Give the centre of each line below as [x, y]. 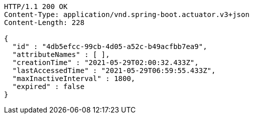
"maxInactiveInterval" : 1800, [74, 78]
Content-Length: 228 [44, 22]
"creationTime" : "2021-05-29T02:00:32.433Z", [105, 62]
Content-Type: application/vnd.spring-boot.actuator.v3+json [127, 14]
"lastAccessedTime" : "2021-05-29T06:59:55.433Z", [114, 70]
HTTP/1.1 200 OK [36, 6]
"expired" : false [48, 86]
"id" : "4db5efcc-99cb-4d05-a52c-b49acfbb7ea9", [110, 46]
